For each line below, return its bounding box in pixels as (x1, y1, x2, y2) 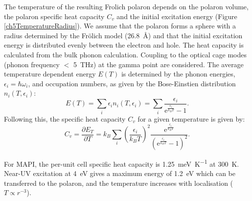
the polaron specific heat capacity (4, 11, 105, 21)
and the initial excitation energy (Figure (116, 11, 237, 21)
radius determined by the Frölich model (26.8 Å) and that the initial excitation (4, 30, 243, 40)
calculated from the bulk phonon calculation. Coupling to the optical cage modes (4, 49, 247, 59)
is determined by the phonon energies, (121, 69, 235, 79)
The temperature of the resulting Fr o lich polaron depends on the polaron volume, (4, 1, 249, 11)
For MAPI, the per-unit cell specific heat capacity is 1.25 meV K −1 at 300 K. (4, 157, 239, 169)
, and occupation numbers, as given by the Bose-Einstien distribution (28, 78, 236, 88)
